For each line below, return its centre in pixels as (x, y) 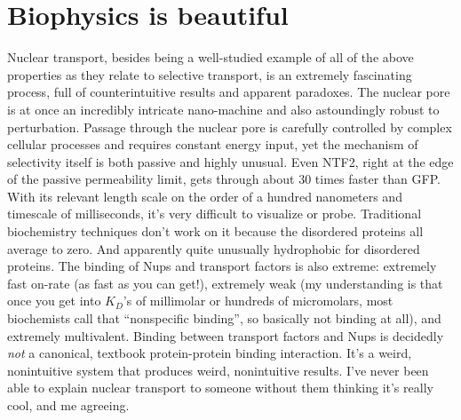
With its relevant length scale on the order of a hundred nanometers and (205, 196)
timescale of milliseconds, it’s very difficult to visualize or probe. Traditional (215, 214)
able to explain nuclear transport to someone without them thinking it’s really (220, 388)
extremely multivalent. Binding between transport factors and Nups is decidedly (226, 335)
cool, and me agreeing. (68, 405)
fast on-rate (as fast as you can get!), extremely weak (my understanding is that (225, 283)
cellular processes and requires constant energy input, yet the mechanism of (213, 144)
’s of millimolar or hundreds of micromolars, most (258, 301)
